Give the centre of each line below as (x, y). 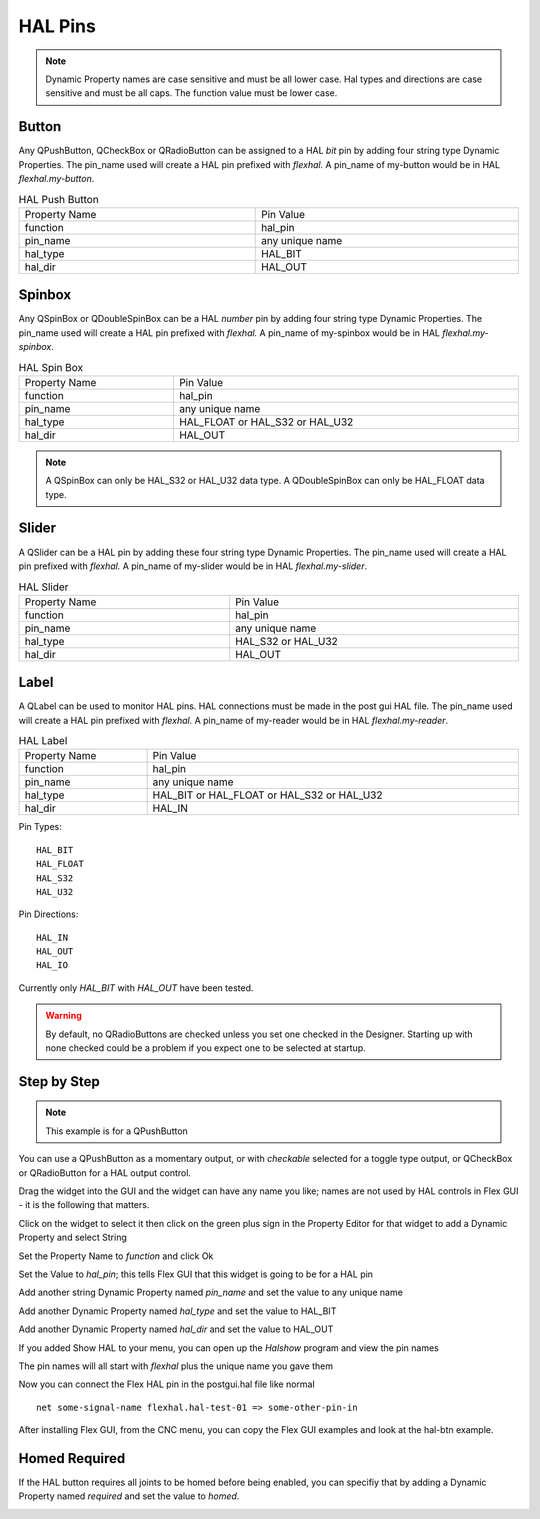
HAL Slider (43, 587)
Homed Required (72, 1458)
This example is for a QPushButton (117, 1131)
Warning (63, 1016)
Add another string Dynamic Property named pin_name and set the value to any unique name (211, 1292)
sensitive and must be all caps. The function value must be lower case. (191, 93)
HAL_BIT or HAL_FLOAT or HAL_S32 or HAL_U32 (267, 795)
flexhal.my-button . (56, 179)
